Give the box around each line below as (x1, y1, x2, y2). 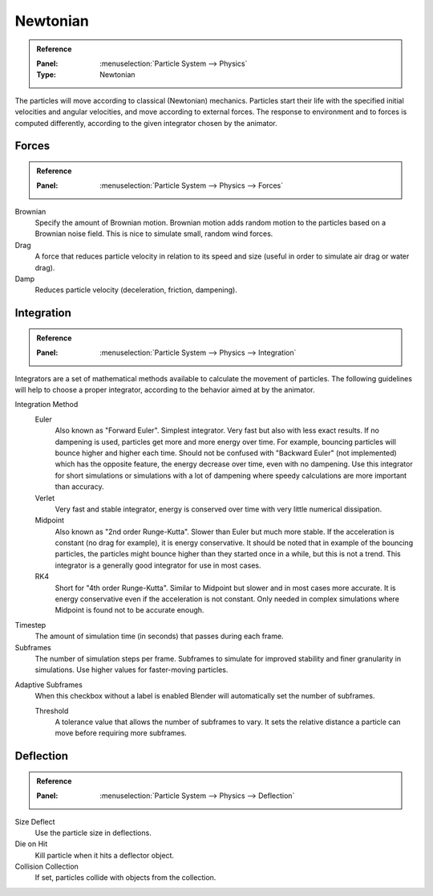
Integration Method (14, 400, 79, 409)
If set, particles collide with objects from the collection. (34, 873, 216, 882)
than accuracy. (55, 482, 104, 491)
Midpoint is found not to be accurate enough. (55, 605, 204, 615)
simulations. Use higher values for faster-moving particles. (34, 665, 229, 674)
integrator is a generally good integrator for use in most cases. (55, 560, 261, 570)
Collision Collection (14, 861, 79, 871)
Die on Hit (14, 839, 48, 849)
